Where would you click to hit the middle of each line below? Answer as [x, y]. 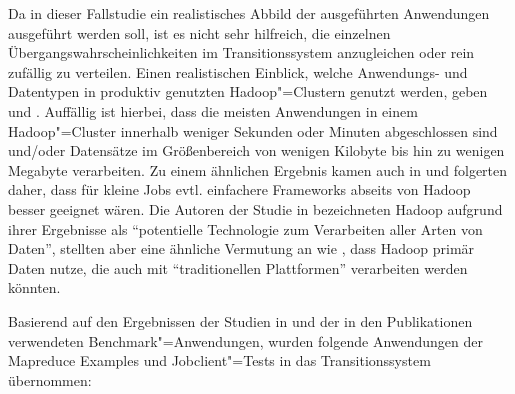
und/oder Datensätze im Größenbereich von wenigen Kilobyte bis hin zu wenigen [256, 150]
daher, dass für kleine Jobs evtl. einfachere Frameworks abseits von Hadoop [239, 189]
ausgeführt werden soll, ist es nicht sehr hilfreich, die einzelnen [199, 32]
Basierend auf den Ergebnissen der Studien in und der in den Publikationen [240, 320]
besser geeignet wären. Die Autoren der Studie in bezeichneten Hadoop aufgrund [255, 208]
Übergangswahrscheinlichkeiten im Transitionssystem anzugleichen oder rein [241, 52]
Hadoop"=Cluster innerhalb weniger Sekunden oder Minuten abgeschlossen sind [253, 130]
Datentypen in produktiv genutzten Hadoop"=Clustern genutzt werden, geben [248, 91]
